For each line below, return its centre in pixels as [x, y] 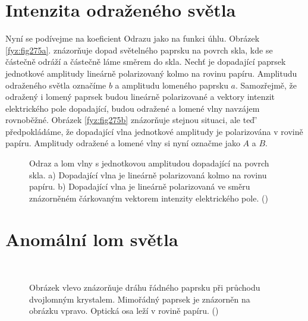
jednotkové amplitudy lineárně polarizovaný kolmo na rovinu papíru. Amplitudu [151, 73]
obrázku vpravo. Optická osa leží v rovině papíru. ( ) [124, 311]
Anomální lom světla [92, 239]
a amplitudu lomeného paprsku [172, 85]
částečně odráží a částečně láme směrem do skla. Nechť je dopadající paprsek [146, 62]
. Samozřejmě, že [266, 85]
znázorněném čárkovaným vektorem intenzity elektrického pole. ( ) [149, 198]
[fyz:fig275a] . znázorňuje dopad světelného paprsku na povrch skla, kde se [139, 50]
